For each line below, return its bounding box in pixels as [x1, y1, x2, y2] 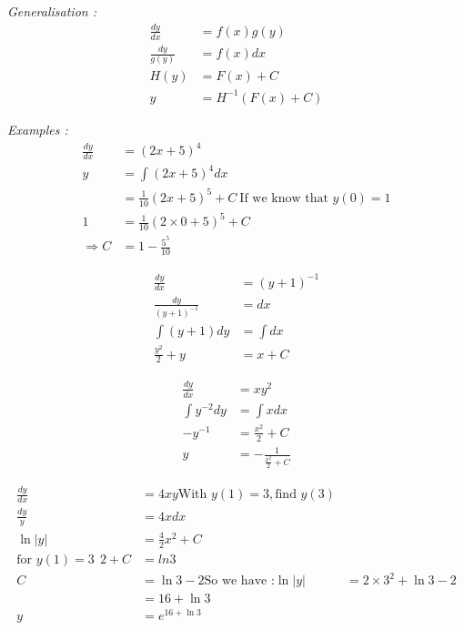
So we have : [204, 574, 275, 588]
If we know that [239, 191, 328, 205]
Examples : [7, 119, 68, 138]
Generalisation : [7, 2, 96, 20]
